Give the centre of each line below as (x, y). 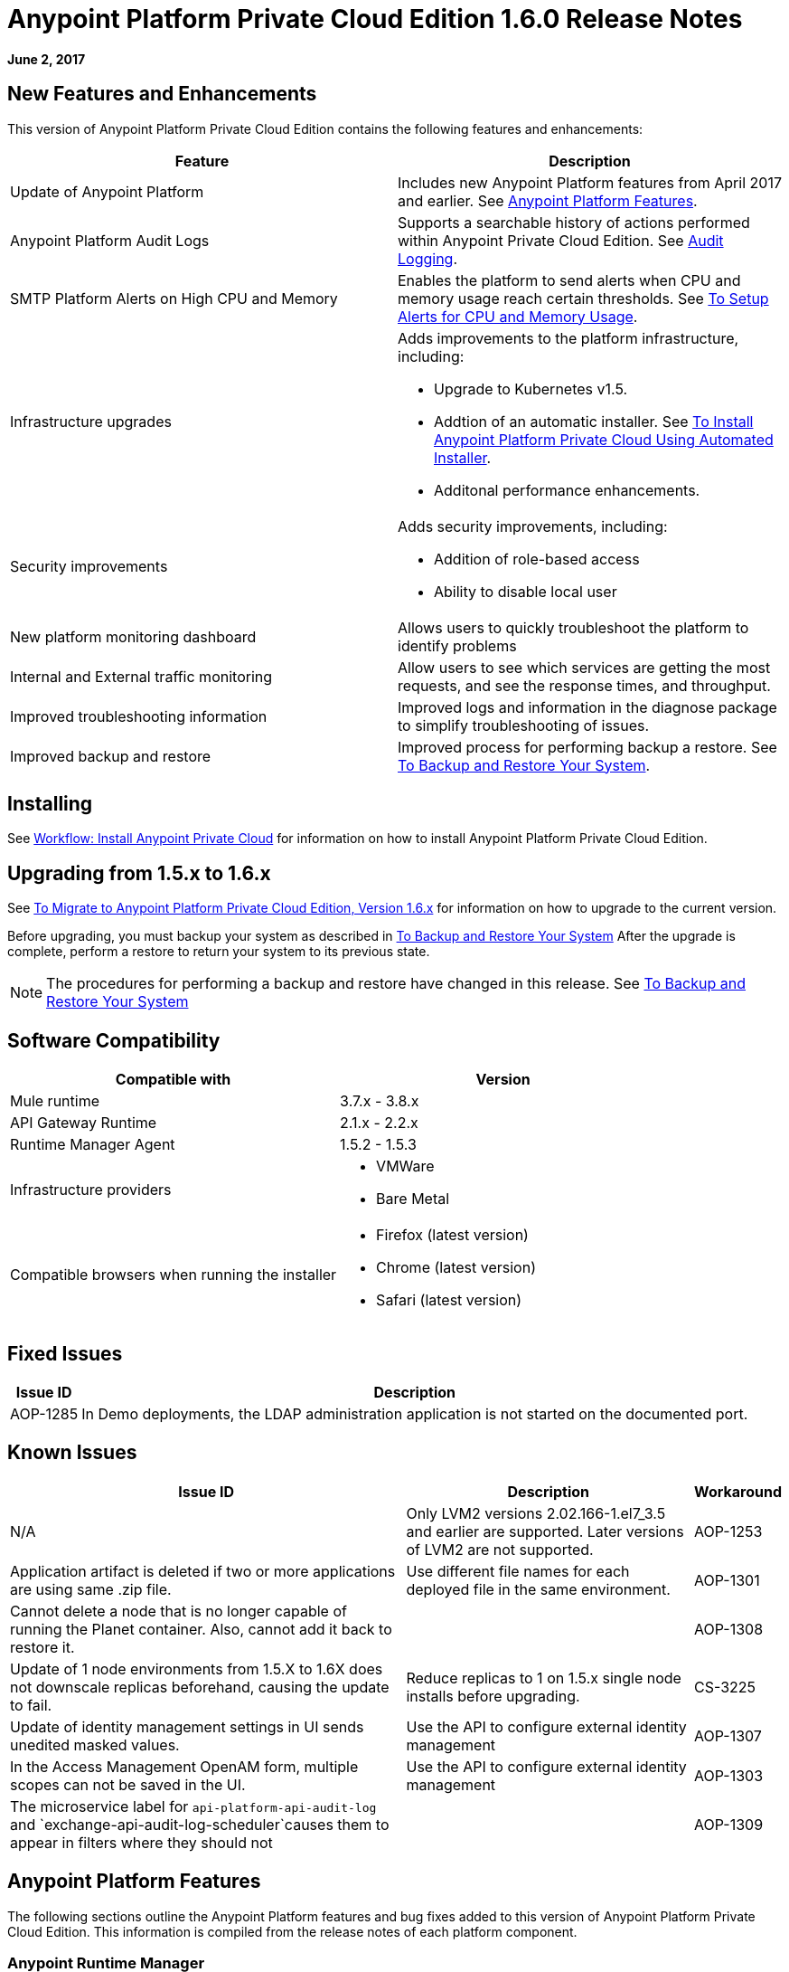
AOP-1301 (727, 1580)
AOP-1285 (44, 1413)
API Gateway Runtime (84, 1123)
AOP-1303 (729, 1775)
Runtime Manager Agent (93, 1145)
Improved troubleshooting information (139, 716)
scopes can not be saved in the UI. (128, 1784)
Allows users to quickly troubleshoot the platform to (573, 627)
